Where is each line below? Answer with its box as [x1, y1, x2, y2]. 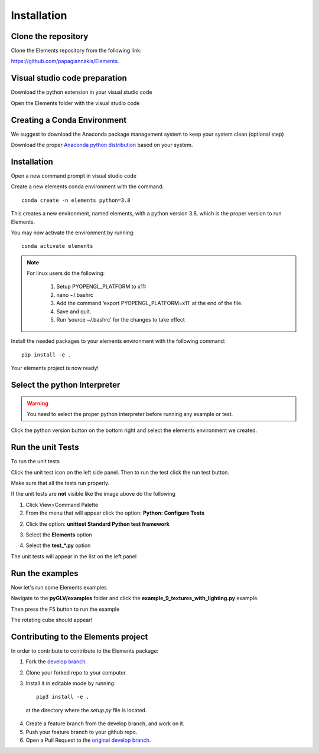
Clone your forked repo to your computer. [25, 669, 127, 676]
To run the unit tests [11, 458, 60, 465]
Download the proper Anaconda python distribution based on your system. [11, 142, 193, 149]
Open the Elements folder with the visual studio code [11, 99, 140, 106]
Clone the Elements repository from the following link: [11, 47, 142, 54]
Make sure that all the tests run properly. [11, 480, 110, 487]
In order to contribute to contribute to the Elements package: [11, 647, 159, 654]
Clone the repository [11, 31, 89, 41]
